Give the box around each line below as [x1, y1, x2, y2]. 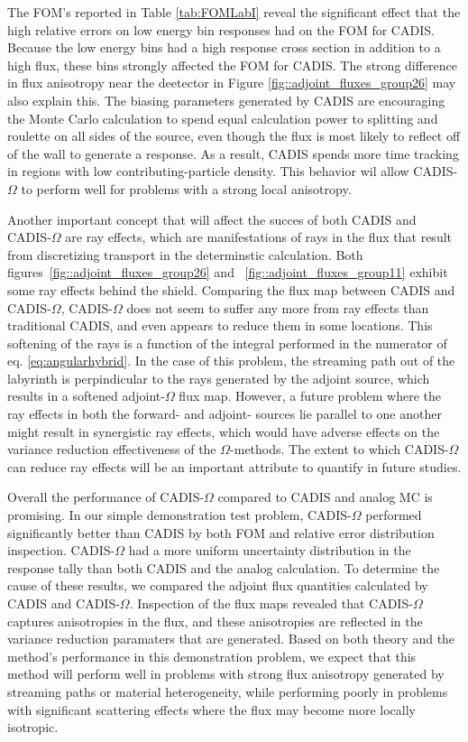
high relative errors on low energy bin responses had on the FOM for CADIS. [7, 20, 435, 39]
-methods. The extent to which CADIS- [230, 440, 449, 459]
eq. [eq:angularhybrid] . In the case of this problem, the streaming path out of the [7, 351, 455, 370]
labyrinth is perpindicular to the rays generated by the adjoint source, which [7, 368, 430, 387]
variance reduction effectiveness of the [7, 440, 216, 459]
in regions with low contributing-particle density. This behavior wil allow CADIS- [7, 162, 458, 181]
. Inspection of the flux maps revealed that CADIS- [129, 594, 413, 612]
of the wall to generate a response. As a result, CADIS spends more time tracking [7, 144, 459, 162]
